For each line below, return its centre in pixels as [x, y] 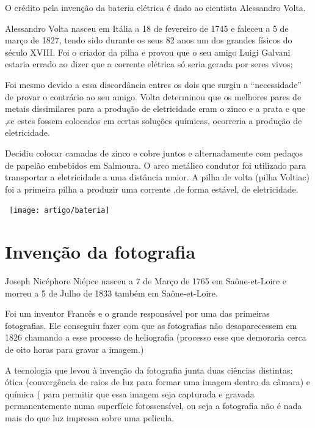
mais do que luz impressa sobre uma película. [90, 418]
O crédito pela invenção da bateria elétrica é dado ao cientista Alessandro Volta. [155, 7]
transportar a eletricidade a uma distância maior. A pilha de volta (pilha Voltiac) [157, 177]
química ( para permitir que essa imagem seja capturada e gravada [130, 393]
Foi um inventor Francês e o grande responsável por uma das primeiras [137, 313]
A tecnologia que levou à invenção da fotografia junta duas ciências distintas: [149, 370]
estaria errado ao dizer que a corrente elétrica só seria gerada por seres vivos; [149, 64]
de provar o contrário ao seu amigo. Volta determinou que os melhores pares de [153, 96]
